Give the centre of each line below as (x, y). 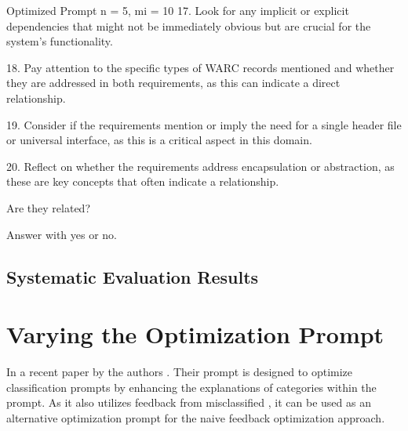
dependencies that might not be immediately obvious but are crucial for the (189, 25)
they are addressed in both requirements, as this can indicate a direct (173, 83)
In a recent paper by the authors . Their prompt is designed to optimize (180, 372)
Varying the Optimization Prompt (195, 334)
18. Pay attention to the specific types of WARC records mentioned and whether (200, 67)
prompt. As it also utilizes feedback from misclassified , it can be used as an (189, 402)
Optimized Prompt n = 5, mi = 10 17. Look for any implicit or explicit (178, 10)
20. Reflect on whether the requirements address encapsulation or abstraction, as (200, 166)
